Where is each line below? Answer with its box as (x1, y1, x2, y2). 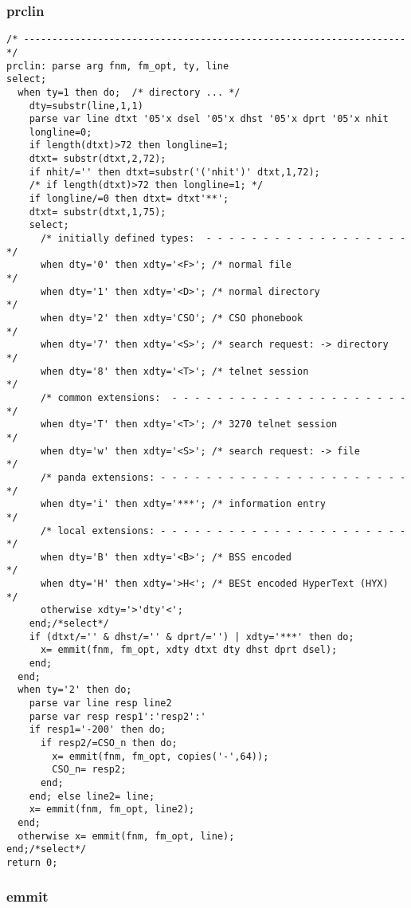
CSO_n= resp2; (52, 764, 127, 776)
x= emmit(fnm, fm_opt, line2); (29, 804, 195, 816)
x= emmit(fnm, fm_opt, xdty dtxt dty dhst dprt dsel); (40, 644, 338, 656)
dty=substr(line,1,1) (29, 100, 143, 112)
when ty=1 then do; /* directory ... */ (18, 86, 241, 98)
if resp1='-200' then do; (29, 724, 166, 736)
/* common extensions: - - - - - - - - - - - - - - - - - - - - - (40, 391, 406, 403)
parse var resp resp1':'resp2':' (29, 710, 206, 722)
